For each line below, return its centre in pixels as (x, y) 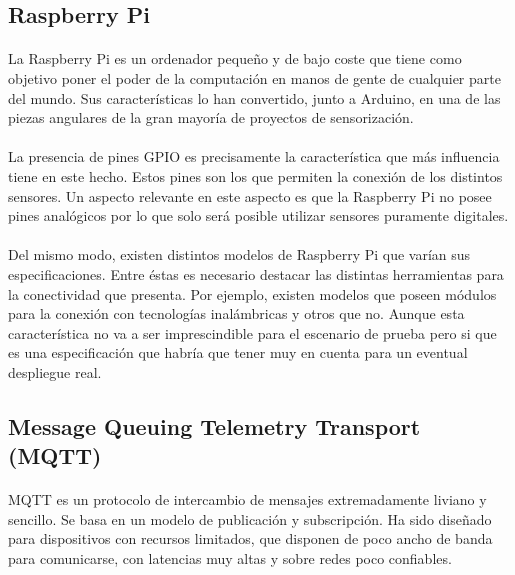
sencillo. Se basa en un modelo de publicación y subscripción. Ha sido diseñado (250, 518)
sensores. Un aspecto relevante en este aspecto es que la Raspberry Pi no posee (250, 195)
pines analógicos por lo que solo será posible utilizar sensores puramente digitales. (258, 215)
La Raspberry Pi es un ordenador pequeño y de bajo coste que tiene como (235, 58)
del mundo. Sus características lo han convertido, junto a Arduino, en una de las (254, 97)
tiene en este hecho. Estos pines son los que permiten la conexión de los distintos (255, 175)
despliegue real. (55, 371)
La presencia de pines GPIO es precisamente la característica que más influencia (254, 156)
